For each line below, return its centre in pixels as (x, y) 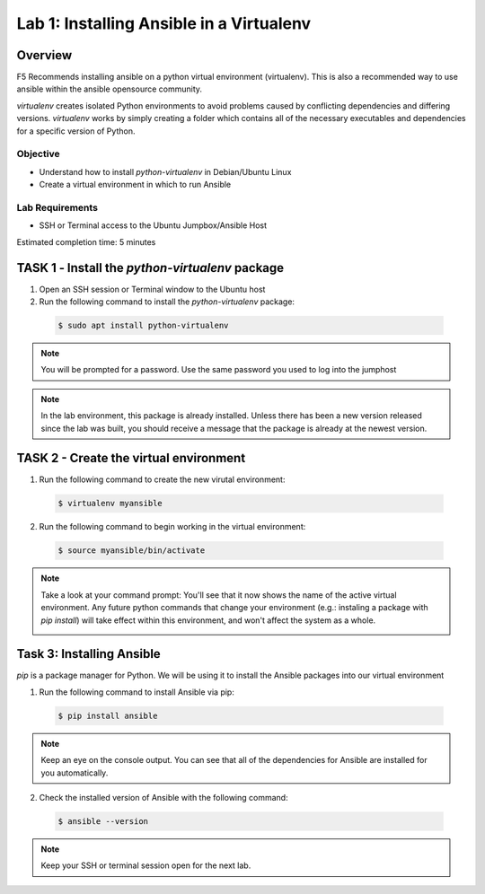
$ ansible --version (103, 821)
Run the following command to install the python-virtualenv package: (167, 302)
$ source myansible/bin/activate (132, 551)
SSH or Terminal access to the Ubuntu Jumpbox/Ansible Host (153, 225)
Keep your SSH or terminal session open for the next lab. (146, 865)
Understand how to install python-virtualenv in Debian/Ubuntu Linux (165, 171)
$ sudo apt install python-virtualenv (143, 325)
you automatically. (75, 773)
